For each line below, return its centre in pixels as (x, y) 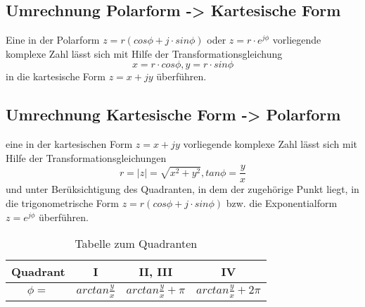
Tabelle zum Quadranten (136, 244)
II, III (156, 272)
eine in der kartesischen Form (69, 144)
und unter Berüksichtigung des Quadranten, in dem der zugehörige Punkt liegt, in (182, 189)
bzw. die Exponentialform (282, 203)
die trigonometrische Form (62, 203)
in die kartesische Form (56, 76)
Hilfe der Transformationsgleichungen (86, 157)
